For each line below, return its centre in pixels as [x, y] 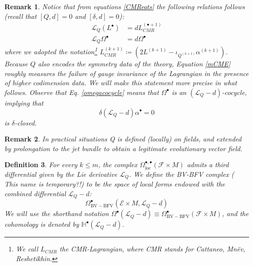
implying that [24, 102]
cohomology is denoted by [42, 224]
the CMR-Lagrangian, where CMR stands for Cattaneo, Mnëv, [152, 249]
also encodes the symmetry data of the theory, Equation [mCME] [134, 64]
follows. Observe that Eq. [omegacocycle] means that [82, 92]
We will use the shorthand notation [57, 213]
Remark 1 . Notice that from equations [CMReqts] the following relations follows [125, 6]
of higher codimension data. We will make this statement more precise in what [121, 83]
